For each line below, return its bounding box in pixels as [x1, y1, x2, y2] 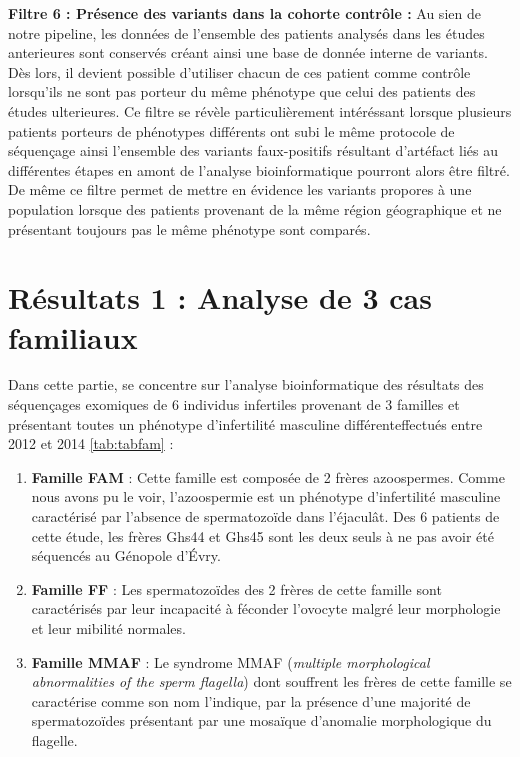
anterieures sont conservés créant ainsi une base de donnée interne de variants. [8, 42, 488, 63]
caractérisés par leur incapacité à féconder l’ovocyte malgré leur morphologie [31, 598, 501, 619]
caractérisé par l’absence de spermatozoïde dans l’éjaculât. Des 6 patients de [31, 506, 500, 526]
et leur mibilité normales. [31, 617, 186, 638]
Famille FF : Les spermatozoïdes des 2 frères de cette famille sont [31, 578, 442, 599]
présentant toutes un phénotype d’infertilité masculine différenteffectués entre [8, 413, 483, 434]
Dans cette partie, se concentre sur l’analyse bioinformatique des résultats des [8, 374, 484, 395]
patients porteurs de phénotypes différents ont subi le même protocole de [8, 120, 455, 141]
